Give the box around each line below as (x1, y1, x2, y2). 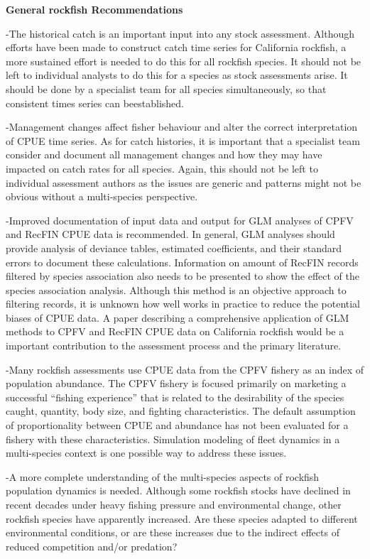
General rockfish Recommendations (6, 2, 183, 16)
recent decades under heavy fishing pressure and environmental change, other (6, 497, 342, 511)
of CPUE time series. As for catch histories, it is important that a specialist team (6, 133, 360, 148)
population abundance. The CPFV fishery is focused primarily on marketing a (6, 376, 347, 391)
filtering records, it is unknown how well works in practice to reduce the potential (6, 296, 361, 311)
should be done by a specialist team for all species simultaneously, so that (6, 81, 327, 96)
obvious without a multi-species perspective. (6, 189, 198, 204)
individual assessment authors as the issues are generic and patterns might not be (6, 175, 361, 190)
